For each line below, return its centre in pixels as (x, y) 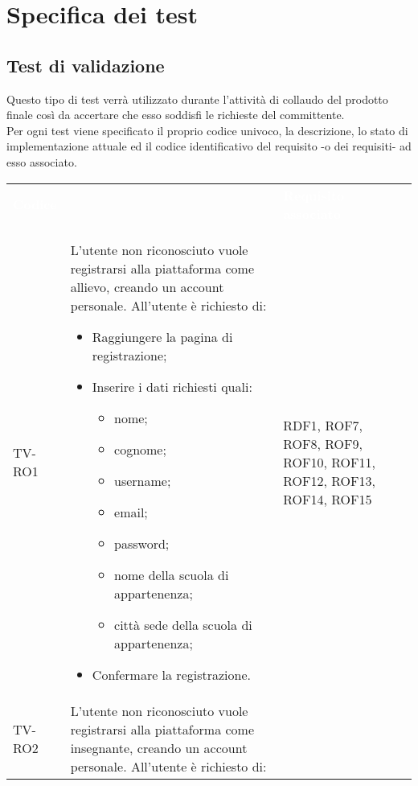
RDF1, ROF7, (323, 425)
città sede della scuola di (183, 624)
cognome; (140, 449)
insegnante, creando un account (159, 747)
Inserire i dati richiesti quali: (172, 386)
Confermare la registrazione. (171, 674)
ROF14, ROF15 (328, 499)
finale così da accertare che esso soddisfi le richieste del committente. (176, 115)
